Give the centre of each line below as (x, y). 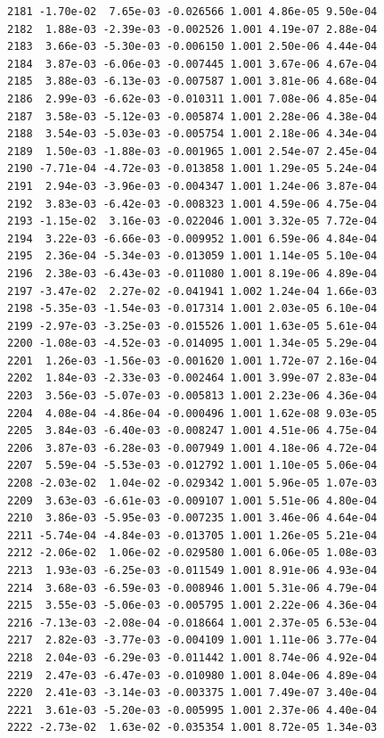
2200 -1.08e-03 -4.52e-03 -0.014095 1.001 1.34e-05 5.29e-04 (192, 344)
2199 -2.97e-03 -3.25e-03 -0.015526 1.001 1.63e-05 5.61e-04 (192, 326)
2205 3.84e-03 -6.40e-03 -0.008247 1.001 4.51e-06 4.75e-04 (192, 431)
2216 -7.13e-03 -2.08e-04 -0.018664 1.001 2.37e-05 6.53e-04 (192, 623)
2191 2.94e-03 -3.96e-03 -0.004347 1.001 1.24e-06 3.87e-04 (192, 186)
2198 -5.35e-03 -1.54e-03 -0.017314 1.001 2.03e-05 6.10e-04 (192, 309)
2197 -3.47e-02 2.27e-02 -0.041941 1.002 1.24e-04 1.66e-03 (192, 291)
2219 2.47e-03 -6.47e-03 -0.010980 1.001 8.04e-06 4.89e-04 (192, 675)
